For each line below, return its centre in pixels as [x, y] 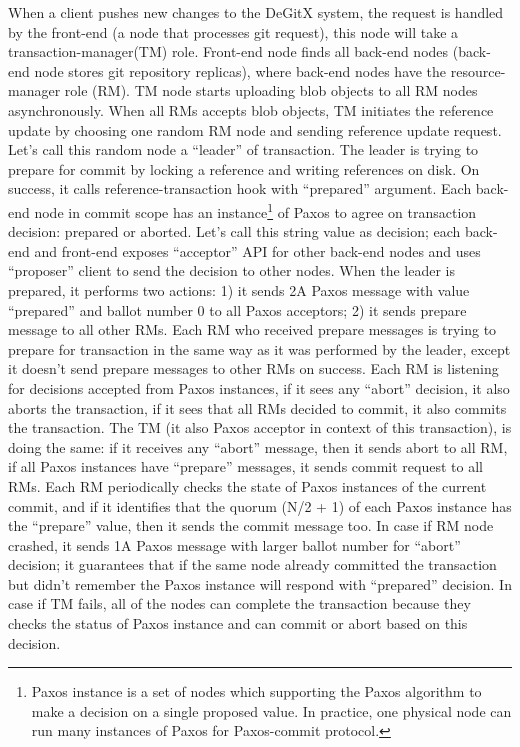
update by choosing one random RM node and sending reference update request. [255, 129]
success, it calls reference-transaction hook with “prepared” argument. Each [240, 188]
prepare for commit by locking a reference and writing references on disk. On [244, 168]
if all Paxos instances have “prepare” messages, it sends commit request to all [245, 466]
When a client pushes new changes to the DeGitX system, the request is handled [256, 12]
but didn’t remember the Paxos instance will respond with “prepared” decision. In [260, 583]
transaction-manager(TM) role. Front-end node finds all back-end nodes [228, 51]
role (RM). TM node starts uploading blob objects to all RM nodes [271, 90]
